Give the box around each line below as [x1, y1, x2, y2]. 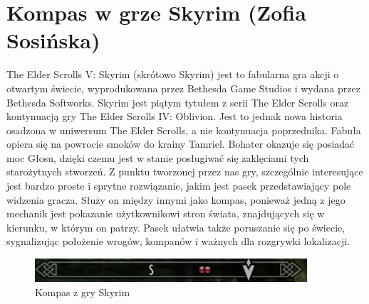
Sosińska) [6, 26, 100, 55]
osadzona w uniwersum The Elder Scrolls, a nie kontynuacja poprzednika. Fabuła [6, 122, 361, 137]
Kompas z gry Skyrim [35, 284, 130, 299]
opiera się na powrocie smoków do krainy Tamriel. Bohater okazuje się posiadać [6, 136, 355, 151]
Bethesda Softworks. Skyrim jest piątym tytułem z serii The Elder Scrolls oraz [6, 94, 349, 109]
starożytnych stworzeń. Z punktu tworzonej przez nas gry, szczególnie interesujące [6, 164, 363, 179]
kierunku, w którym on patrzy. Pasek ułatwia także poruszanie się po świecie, [6, 219, 345, 234]
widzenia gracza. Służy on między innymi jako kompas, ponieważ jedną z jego [6, 192, 345, 207]
